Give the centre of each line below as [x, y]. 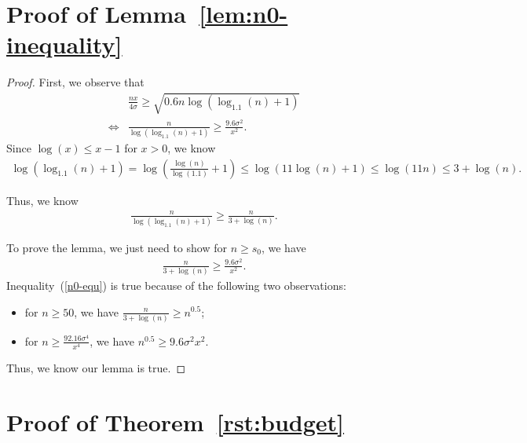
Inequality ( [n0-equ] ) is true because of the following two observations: [176, 285]
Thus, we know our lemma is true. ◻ [96, 368]
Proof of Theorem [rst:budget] [176, 421]
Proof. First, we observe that [75, 82]
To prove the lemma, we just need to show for [117, 247]
